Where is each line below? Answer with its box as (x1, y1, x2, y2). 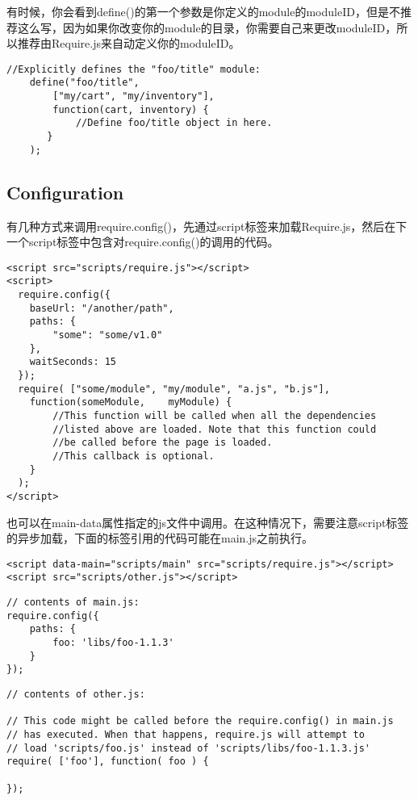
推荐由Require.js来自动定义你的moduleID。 (17, 35, 240, 52)
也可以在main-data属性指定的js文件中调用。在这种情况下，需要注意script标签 (6, 513, 409, 530)
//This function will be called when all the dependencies (52, 409, 377, 421)
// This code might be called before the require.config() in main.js (6, 715, 394, 727)
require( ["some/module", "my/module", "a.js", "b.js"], (18, 383, 330, 395)
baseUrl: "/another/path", (29, 302, 174, 314)
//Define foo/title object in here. (75, 117, 273, 129)
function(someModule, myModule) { (29, 396, 232, 408)
